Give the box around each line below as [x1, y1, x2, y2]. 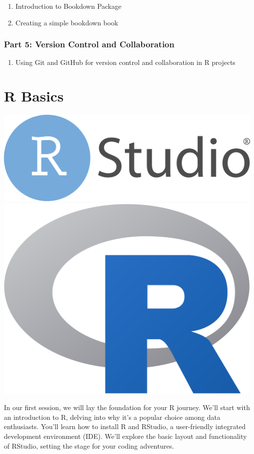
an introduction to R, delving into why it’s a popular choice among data [4, 412, 220, 422]
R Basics [4, 86, 64, 106]
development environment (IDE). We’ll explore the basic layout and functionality [4, 431, 247, 441]
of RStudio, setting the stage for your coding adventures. [4, 440, 174, 451]
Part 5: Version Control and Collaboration [4, 38, 174, 50]
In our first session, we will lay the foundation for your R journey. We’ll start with [4, 402, 250, 413]
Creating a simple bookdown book [15, 17, 118, 27]
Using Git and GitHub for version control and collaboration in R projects [15, 57, 235, 67]
